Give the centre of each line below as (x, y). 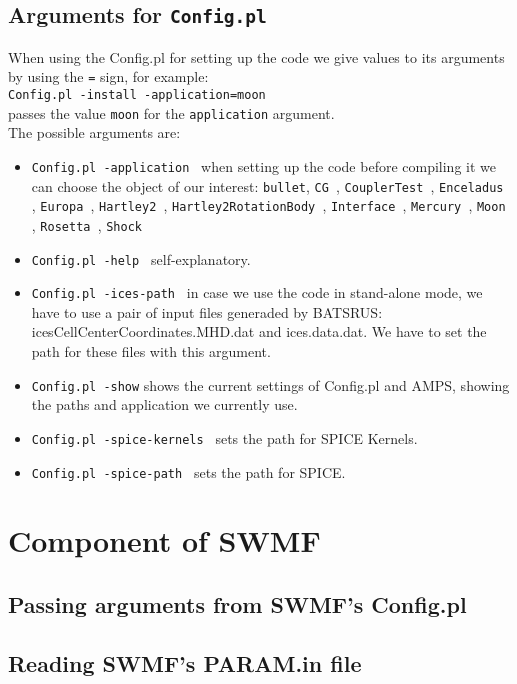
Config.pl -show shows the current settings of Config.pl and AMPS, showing (270, 384)
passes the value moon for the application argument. (171, 112)
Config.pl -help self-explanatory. (141, 258)
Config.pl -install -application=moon (137, 95)
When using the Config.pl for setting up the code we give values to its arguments (256, 56)
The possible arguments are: (94, 132)
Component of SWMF (164, 540)
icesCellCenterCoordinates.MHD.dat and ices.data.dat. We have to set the (259, 331)
